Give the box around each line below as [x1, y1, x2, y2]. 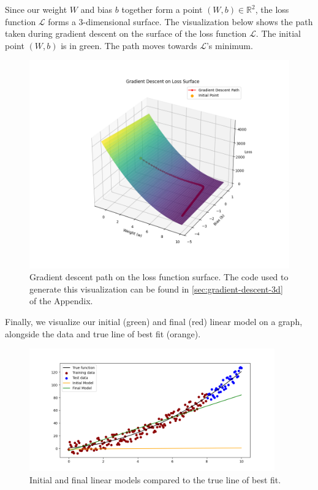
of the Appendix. [29, 294, 93, 307]
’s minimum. [206, 39, 253, 52]
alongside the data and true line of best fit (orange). [5, 327, 201, 340]
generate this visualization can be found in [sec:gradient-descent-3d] [29, 282, 283, 295]
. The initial [256, 27, 301, 40]
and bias [80, 3, 113, 15]
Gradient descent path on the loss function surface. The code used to [29, 270, 289, 283]
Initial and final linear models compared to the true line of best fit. [29, 473, 281, 486]
